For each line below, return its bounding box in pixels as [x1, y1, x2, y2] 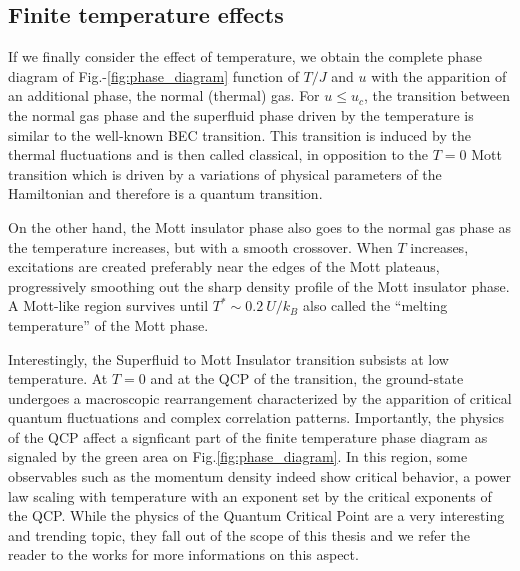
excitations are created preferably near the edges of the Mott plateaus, [8, 256, 440, 277]
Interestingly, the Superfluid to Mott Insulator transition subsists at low [8, 348, 449, 369]
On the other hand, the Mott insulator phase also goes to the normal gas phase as [8, 216, 512, 237]
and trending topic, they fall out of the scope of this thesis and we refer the [8, 524, 471, 545]
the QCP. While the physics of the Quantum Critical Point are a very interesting [8, 505, 505, 526]
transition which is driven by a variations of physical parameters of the [8, 163, 442, 184]
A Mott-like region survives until [8, 295, 209, 316]
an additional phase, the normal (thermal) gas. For [8, 85, 320, 106]
